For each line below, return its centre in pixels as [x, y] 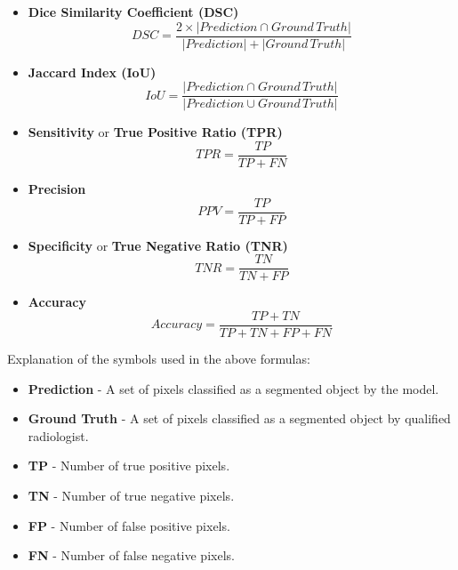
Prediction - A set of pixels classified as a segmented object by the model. [233, 388]
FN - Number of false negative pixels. [131, 555]
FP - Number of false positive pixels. [129, 525]
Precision [57, 188]
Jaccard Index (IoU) [92, 72]
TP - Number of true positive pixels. [129, 466]
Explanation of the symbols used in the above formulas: [159, 358]
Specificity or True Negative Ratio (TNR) [158, 245]
